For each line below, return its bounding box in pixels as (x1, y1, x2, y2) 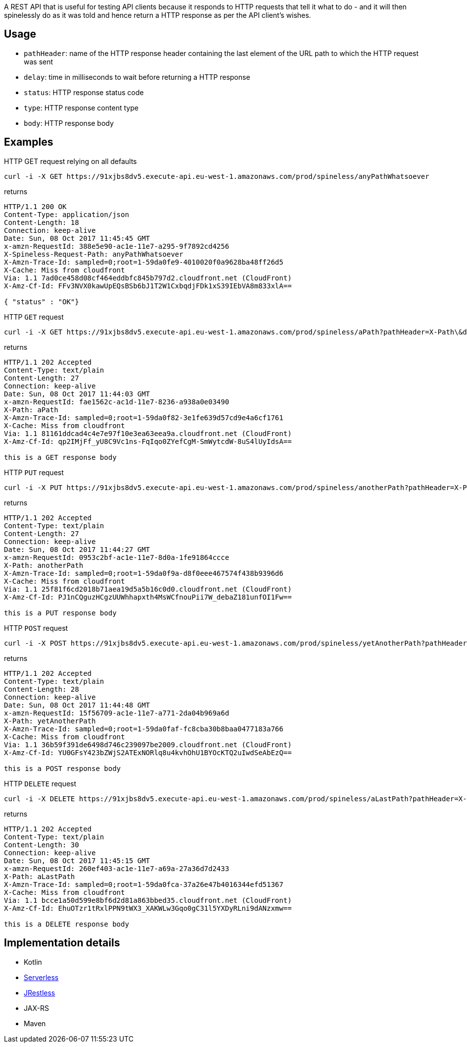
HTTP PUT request (4, 468, 64, 477)
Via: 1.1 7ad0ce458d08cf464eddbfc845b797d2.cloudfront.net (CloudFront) (4, 274, 292, 282)
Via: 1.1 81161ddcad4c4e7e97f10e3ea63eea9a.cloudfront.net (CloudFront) (4, 429, 292, 438)
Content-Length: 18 (4, 218, 79, 226)
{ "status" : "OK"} (4, 297, 79, 306)
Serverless (24, 973, 59, 982)
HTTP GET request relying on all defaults (4, 157, 137, 165)
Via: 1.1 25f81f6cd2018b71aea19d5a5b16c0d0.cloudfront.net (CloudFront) (4, 585, 292, 593)
